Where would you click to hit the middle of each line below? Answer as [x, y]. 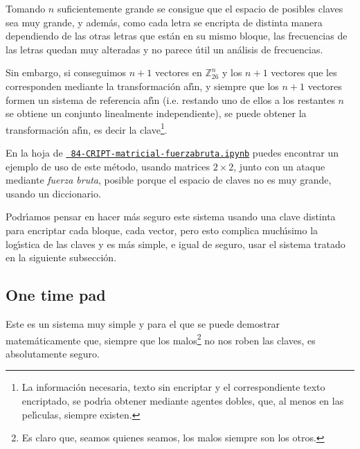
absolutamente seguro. [53, 353]
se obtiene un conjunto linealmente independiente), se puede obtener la [156, 113]
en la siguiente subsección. [61, 257]
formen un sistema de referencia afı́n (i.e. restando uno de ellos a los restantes [170, 99]
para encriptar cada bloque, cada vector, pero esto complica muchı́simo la [162, 230]
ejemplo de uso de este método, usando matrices [108, 166]
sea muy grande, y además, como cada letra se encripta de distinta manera [164, 22]
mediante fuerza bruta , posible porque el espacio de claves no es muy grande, [169, 180]
